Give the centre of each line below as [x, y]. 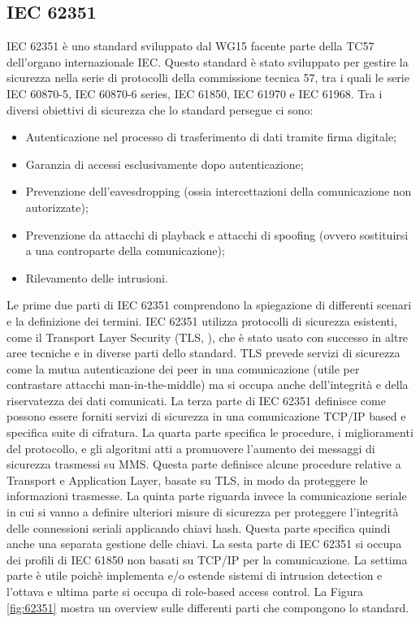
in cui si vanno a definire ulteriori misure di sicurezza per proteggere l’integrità [203, 512]
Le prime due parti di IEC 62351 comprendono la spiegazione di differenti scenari [209, 305]
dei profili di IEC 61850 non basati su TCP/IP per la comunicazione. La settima [207, 559]
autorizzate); [57, 207]
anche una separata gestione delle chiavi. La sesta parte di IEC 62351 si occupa [204, 544]
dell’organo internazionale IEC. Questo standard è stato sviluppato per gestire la [208, 61]
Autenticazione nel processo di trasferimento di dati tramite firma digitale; [211, 137]
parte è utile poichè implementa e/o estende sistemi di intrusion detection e [195, 575]
